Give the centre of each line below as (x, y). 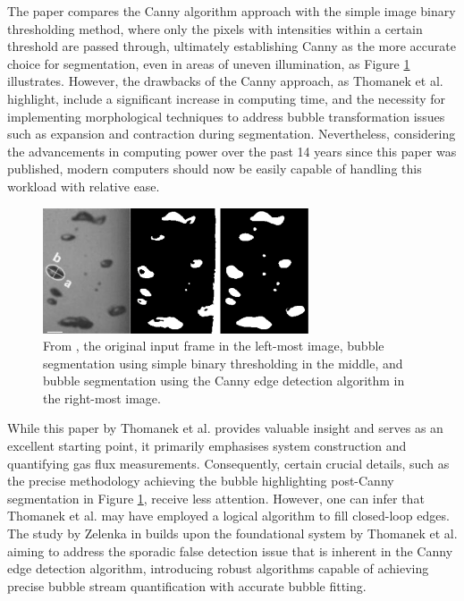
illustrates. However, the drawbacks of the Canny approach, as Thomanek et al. (225, 81)
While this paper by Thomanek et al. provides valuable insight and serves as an (225, 428)
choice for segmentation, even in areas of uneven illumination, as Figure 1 (209, 63)
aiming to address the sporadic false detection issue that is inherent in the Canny (230, 550)
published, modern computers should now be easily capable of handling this (215, 169)
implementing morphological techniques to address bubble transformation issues (226, 116)
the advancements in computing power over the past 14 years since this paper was (232, 151)
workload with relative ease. (84, 186)
